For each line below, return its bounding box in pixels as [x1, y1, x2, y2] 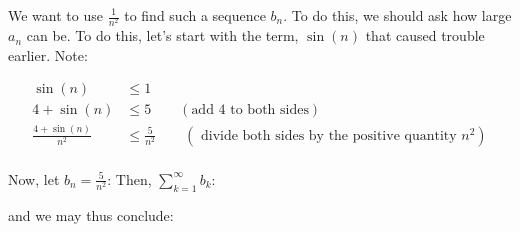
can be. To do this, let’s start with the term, [26, 25, 299, 46]
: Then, [107, 168, 152, 189]
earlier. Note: [8, 44, 88, 65]
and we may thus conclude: [8, 204, 174, 225]
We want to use [8, 5, 103, 25]
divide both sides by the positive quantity [200, 128, 457, 143]
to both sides [230, 103, 309, 118]
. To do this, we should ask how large [283, 5, 512, 25]
